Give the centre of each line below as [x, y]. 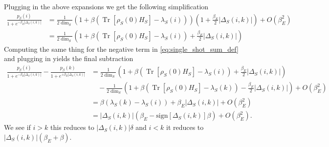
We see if [17, 127]
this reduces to [72, 127]
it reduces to [185, 127]
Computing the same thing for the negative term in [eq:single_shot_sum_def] [121, 49]
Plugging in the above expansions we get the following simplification [106, 6]
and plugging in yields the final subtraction [69, 58]
